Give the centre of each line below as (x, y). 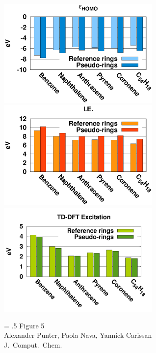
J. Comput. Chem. (33, 344)
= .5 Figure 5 (24, 325)
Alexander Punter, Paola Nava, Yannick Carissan (78, 335)
